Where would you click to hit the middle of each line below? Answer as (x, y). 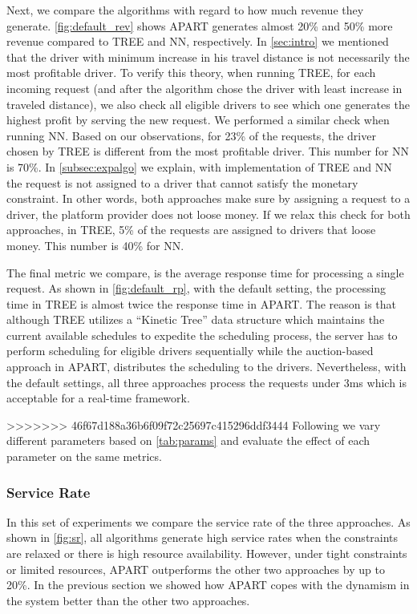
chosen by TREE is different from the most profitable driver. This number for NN (208, 151)
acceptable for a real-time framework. (98, 398)
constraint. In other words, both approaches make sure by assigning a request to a (208, 198)
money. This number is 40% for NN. (95, 245)
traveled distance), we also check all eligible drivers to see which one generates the (208, 104)
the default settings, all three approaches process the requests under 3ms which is (207, 382)
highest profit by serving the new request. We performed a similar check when (198, 120)
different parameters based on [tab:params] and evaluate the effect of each (188, 440)
